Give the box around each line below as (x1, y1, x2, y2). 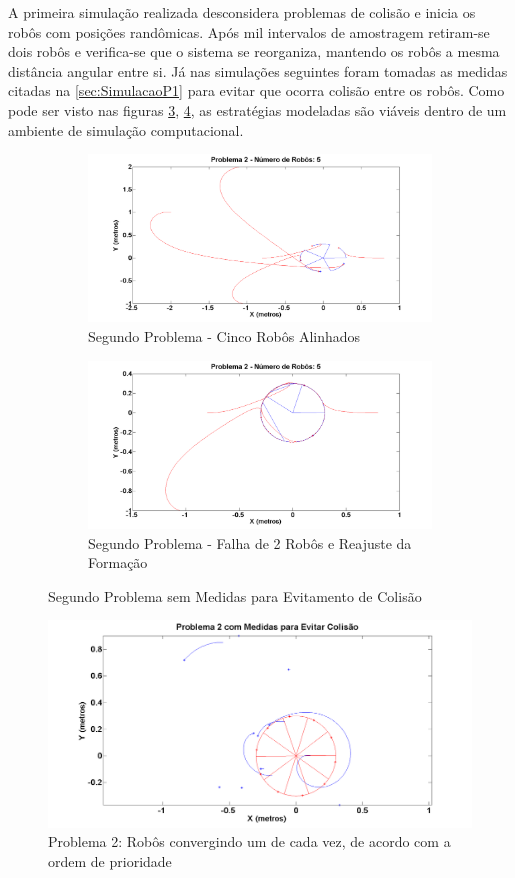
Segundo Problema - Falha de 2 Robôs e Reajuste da (88, 532, 412, 553)
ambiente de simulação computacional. (8, 119, 244, 140)
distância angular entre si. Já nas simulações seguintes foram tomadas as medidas (8, 60, 508, 81)
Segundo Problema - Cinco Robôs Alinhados (88, 326, 361, 347)
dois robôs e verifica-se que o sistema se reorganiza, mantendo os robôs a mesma (8, 41, 500, 62)
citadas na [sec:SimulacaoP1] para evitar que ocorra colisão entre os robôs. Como (8, 80, 505, 101)
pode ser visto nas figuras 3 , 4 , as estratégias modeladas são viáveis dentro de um (8, 99, 507, 120)
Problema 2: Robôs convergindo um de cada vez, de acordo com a (48, 831, 451, 852)
